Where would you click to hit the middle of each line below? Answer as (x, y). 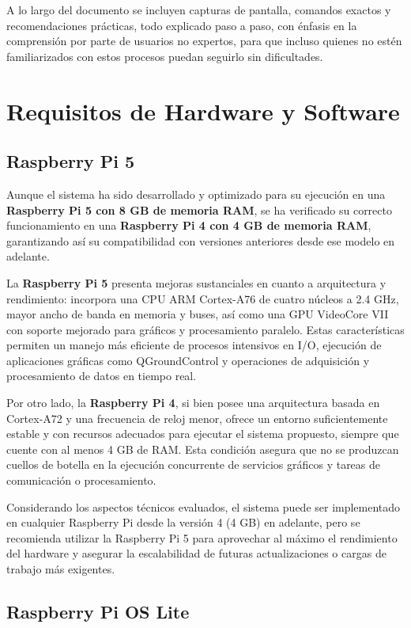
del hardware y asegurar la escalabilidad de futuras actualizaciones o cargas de (196, 553)
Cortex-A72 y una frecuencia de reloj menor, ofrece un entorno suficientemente (197, 418)
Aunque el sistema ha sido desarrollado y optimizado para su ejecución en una (196, 194)
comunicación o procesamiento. (81, 480)
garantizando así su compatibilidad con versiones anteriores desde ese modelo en (201, 240)
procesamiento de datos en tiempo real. (102, 376)
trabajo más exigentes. (61, 569)
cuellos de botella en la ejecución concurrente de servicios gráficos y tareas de (194, 464)
